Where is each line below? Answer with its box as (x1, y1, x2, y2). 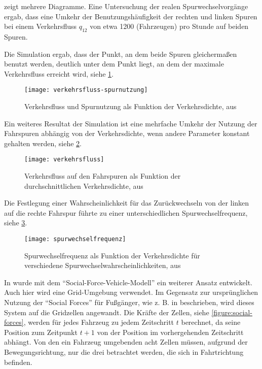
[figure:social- (211, 307, 252, 317)
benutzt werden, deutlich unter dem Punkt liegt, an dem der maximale (4, 58, 224, 69)
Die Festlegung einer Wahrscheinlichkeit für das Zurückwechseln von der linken (4, 197, 249, 208)
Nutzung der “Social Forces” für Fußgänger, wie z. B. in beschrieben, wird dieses (4, 297, 254, 308)
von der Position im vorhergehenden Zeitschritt (97, 326, 244, 337)
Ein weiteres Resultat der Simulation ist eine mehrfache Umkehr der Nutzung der (4, 118, 257, 128)
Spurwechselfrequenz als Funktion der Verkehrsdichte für (24, 250, 200, 260)
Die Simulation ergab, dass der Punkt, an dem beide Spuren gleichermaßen (4, 48, 237, 59)
